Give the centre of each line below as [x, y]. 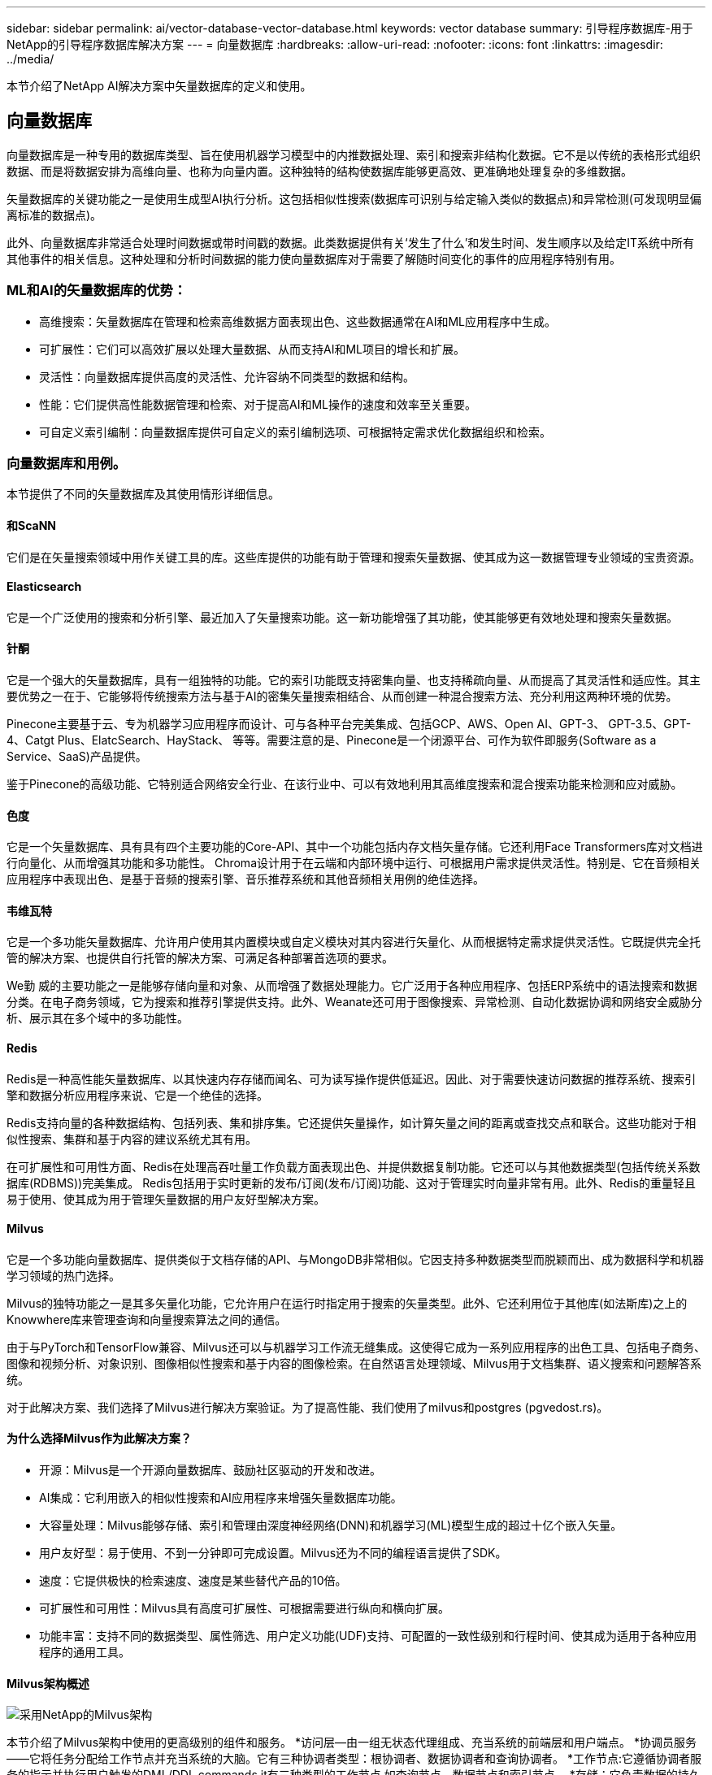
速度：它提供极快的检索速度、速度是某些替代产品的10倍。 [193, 1581]
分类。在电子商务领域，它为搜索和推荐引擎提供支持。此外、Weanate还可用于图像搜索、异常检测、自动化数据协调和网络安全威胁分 [354, 1002]
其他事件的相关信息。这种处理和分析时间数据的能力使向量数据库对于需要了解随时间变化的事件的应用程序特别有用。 [314, 258]
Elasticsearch [44, 587]
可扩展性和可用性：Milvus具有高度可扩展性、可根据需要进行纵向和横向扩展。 [245, 1608]
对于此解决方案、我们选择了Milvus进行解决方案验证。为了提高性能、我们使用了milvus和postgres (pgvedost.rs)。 [308, 1407]
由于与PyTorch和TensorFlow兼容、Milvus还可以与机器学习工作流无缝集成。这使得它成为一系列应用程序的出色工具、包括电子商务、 [356, 1347]
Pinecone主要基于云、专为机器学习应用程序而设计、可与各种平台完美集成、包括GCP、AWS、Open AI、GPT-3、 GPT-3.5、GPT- [349, 724]
